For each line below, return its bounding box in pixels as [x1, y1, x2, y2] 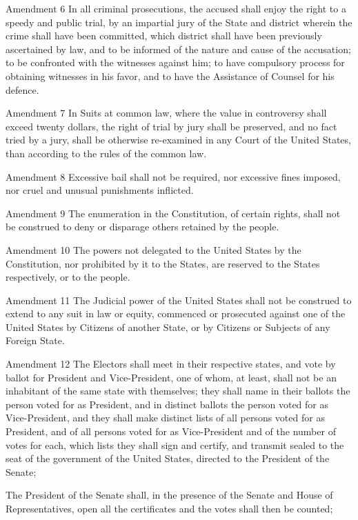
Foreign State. [6, 333, 65, 348]
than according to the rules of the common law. [6, 146, 207, 160]
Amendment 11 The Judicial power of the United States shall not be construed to [6, 292, 352, 307]
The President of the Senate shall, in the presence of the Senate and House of [6, 488, 333, 502]
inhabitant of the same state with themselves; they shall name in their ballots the [6, 383, 350, 398]
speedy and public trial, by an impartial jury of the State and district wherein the [6, 14, 352, 29]
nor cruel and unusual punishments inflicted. [6, 183, 194, 197]
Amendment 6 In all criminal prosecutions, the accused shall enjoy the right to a [6, 1, 346, 15]
